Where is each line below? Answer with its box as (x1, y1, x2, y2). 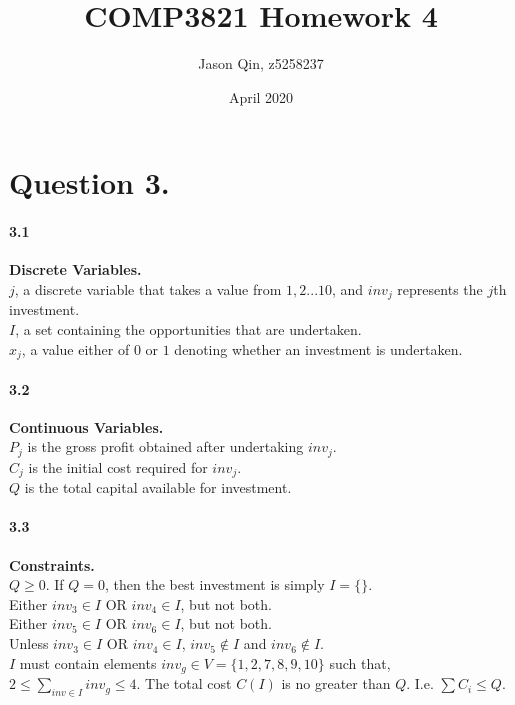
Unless (9, 633, 49, 654)
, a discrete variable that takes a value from (14, 278, 282, 299)
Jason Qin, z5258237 (198, 53, 324, 74)
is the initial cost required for (28, 456, 208, 477)
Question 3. (9, 162, 170, 203)
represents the (397, 278, 483, 299)
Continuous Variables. (9, 416, 164, 437)
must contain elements (19, 652, 157, 673)
